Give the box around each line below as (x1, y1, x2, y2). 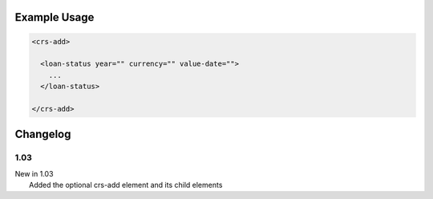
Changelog (14, 128, 71, 141)
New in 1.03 (14, 169, 54, 178)
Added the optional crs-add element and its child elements (29, 181, 223, 190)
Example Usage (14, 10, 95, 24)
